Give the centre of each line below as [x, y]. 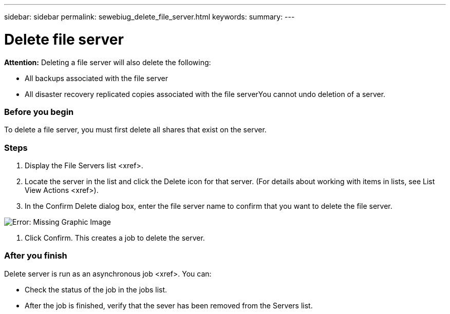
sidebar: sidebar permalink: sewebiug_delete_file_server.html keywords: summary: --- [149, 17]
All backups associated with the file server [96, 78]
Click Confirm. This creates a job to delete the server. [115, 238]
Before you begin [39, 112]
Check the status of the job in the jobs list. [96, 289]
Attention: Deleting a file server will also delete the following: [108, 62]
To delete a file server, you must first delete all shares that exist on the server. [135, 130]
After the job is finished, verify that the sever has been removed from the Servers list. [169, 305]
